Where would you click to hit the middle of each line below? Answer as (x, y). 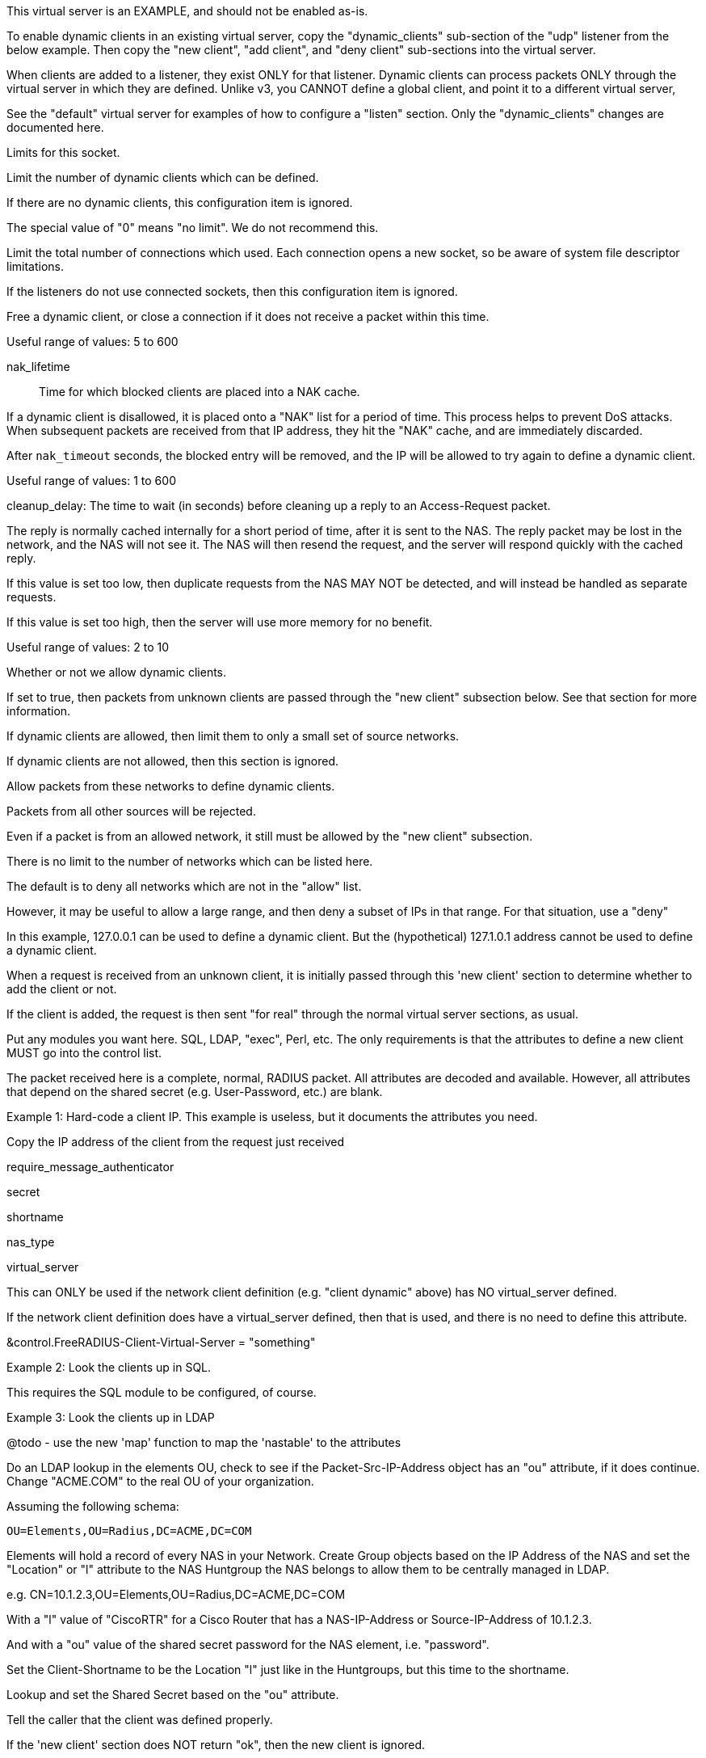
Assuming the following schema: (93, 1506)
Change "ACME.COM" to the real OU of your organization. (160, 1481)
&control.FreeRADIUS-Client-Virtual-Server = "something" (161, 1342)
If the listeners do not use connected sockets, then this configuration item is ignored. (232, 291)
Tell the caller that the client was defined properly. (140, 1720)
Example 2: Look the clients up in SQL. (109, 1367)
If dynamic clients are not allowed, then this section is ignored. (173, 761)
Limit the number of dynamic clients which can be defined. (163, 177)
